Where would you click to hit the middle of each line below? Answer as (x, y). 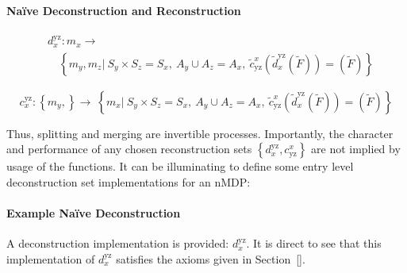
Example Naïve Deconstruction (94, 213)
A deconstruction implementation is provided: (118, 243)
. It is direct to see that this (314, 243)
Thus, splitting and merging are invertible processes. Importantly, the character (200, 133)
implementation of (51, 258)
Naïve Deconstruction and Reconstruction (124, 10)
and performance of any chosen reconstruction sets (129, 149)
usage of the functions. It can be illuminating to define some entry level (180, 166)
